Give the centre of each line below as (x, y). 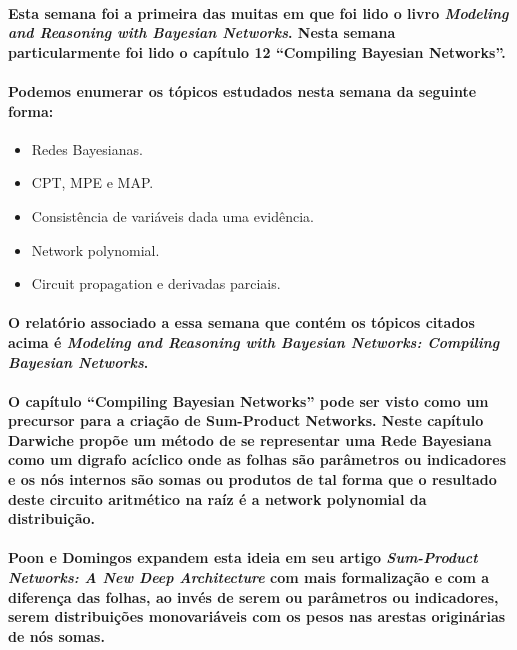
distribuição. (51, 518)
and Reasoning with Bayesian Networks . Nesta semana (202, 32)
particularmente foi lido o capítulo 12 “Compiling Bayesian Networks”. (257, 51)
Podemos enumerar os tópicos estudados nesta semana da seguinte (242, 90)
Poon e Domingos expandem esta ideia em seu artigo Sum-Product (243, 557)
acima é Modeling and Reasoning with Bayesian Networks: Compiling (254, 341)
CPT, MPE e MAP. (92, 182)
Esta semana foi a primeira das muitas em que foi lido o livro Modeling (258, 12)
